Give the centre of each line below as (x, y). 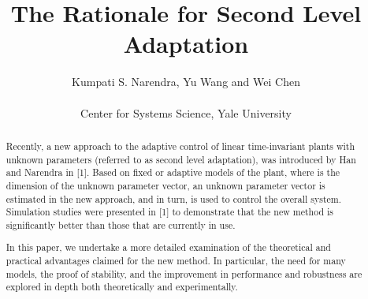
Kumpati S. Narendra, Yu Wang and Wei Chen (186, 82)
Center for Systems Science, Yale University (186, 112)
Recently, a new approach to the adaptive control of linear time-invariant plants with (180, 146)
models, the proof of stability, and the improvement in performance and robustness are (184, 273)
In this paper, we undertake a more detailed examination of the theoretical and (168, 247)
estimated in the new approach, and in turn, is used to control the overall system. (174, 198)
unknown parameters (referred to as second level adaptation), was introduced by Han (181, 159)
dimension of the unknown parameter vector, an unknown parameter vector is (165, 185)
